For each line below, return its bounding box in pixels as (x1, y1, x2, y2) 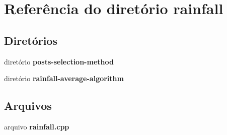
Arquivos (4, 98, 52, 113)
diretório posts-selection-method (4, 56, 114, 66)
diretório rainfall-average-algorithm (4, 73, 124, 84)
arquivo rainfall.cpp (4, 121, 69, 131)
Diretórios (4, 32, 57, 48)
